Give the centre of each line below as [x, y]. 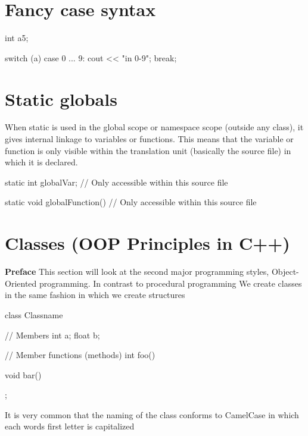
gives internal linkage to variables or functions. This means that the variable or [149, 139]
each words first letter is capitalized [70, 426]
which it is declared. [41, 162]
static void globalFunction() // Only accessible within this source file [131, 202]
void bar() [23, 374]
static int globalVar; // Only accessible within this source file [116, 182]
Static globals [61, 98]
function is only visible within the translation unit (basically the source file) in [148, 150]
